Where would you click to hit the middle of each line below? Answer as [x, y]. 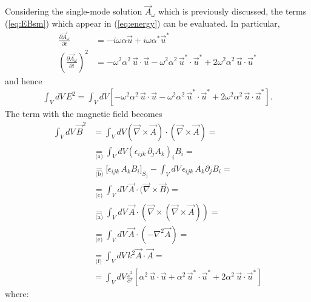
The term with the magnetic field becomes [84, 114]
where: [17, 294]
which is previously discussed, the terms [232, 11]
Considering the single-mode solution [74, 11]
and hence [24, 80]
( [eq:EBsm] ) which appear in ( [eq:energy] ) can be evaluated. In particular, [142, 23]
